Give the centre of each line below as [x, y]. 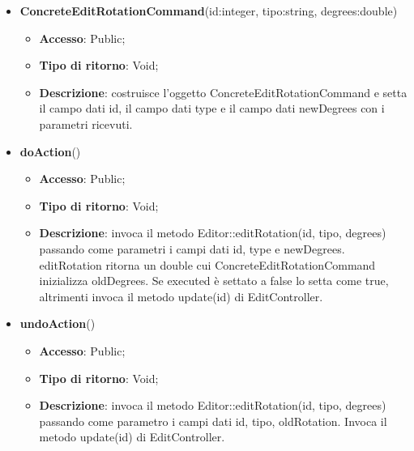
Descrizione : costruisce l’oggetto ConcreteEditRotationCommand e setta [223, 92]
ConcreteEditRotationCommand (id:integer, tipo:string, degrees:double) [209, 11]
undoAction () [58, 323]
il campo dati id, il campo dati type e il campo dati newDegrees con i [212, 108]
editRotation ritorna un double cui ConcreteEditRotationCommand [207, 264]
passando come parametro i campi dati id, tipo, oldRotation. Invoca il [213, 421]
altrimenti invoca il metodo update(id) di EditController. [181, 296]
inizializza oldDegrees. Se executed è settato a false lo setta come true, [214, 281]
